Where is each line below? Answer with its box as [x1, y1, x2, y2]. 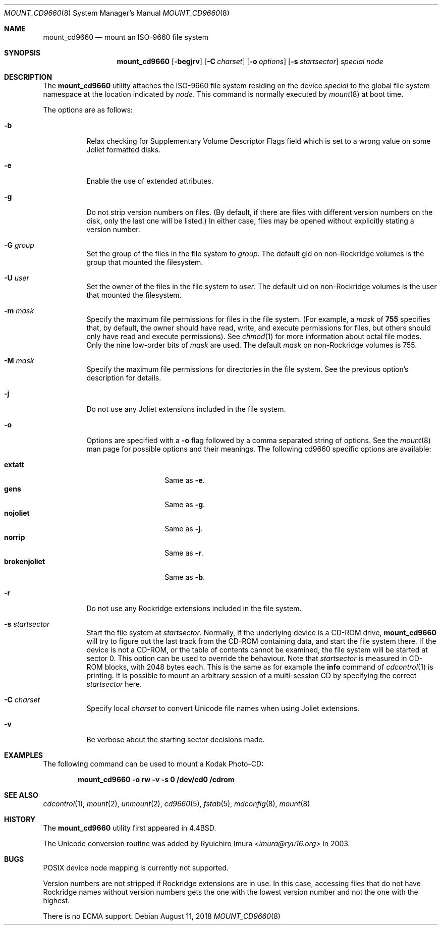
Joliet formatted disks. [86, 145, 161, 154]
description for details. [86, 373, 161, 382]
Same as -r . [164, 549, 203, 557]
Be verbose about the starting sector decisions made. [86, 735, 265, 744]
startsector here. [86, 680, 142, 688]
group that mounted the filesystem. [86, 258, 203, 266]
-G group [4, 241, 34, 249]
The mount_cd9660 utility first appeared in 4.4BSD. [43, 824, 216, 832]
